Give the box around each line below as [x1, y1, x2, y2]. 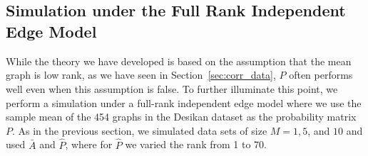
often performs [289, 67, 353, 82]
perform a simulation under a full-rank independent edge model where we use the [6, 95, 362, 110]
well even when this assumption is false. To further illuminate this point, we [6, 82, 338, 96]
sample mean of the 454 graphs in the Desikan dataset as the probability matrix [6, 109, 357, 124]
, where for [65, 137, 113, 152]
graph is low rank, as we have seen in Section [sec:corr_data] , [6, 67, 276, 82]
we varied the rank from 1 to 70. [125, 137, 267, 152]
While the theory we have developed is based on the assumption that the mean [6, 53, 352, 68]
